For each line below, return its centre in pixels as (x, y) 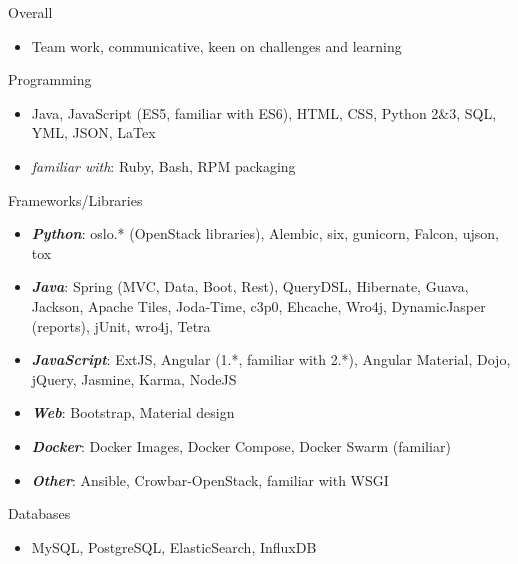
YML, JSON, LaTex (93, 132)
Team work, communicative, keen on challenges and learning (216, 45)
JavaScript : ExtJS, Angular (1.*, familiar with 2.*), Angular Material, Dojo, (271, 359)
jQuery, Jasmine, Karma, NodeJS (134, 378)
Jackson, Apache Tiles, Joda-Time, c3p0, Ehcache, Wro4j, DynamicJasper (258, 305)
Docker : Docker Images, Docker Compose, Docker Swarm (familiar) (241, 445)
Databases (39, 513)
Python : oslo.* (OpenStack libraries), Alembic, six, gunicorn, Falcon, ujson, (265, 233)
